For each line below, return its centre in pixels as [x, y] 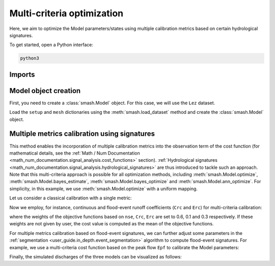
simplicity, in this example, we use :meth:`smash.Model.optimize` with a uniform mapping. [104, 189]
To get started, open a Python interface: [51, 45]
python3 [30, 58]
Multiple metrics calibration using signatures [82, 134]
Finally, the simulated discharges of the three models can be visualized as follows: [95, 256]
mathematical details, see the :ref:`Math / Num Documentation [75, 153]
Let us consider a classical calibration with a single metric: [71, 198]
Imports [22, 75]
